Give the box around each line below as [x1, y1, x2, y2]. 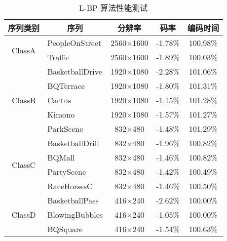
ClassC [11, 159, 36, 170]
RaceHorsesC [47, 180, 93, 192]
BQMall [47, 152, 75, 163]
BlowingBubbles [47, 209, 103, 220]
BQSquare [47, 223, 83, 235]
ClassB [12, 94, 36, 106]
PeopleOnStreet [47, 37, 102, 48]
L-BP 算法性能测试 [79, 2, 148, 13]
